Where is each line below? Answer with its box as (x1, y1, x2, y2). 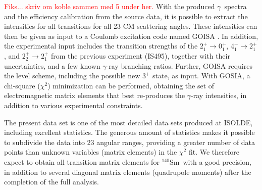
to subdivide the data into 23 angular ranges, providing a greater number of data (4, 136, 255, 147)
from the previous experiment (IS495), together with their (51, 50, 230, 61)
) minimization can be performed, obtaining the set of (47, 80, 215, 90)
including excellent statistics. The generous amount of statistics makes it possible (4, 127, 255, 137)
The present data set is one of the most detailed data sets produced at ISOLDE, (4, 117, 253, 127)
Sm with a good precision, (170, 156, 251, 167)
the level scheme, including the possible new (4, 70, 140, 81)
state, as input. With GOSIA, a (152, 70, 250, 81)
